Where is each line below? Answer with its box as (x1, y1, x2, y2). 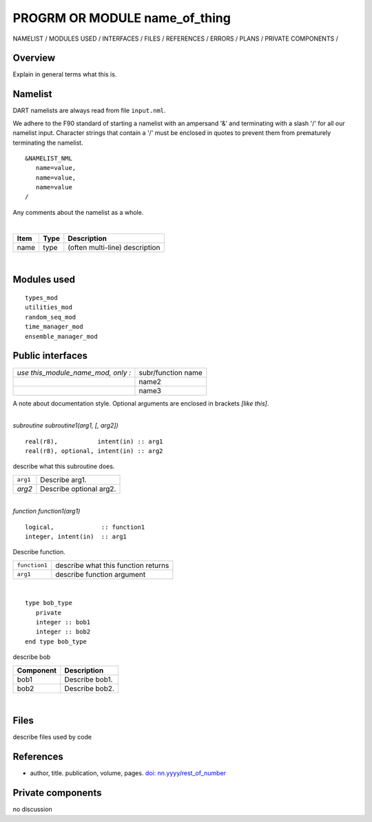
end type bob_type (25, 637, 87, 645)
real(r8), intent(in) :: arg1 (25, 437, 163, 445)
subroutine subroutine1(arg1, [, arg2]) (12, 421, 118, 430)
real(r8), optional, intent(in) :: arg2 (25, 447, 163, 455)
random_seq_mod (25, 313, 76, 321)
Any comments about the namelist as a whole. (12, 208, 144, 216)
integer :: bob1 (35, 618, 91, 626)
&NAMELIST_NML (25, 154, 72, 162)
